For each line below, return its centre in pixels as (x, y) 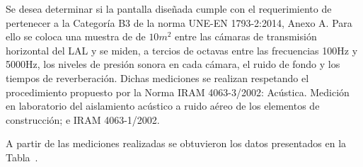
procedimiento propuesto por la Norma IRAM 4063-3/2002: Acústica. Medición (178, 92)
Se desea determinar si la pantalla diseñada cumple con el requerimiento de (169, 8)
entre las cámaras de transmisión (246, 36)
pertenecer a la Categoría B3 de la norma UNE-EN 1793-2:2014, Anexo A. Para (179, 22)
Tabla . (22, 157)
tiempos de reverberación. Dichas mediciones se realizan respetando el (157, 77)
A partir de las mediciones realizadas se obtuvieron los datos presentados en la (176, 143)
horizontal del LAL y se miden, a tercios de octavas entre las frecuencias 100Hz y (182, 50)
